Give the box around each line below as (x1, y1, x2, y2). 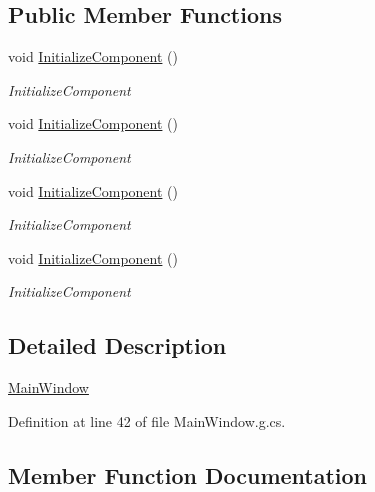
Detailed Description (8, 330, 227, 361)
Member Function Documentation (8, 459, 368, 490)
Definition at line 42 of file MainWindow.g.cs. (8, 410, 286, 431)
